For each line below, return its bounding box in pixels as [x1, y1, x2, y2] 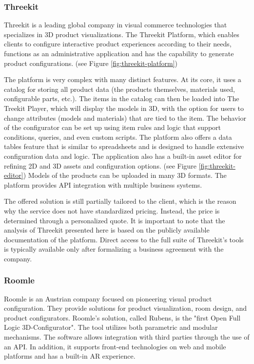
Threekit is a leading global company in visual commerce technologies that [4, 20, 227, 30]
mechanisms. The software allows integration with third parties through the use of [4, 332, 250, 342]
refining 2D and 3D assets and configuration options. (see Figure [4, 160, 197, 171]
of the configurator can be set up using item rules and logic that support [4, 122, 221, 132]
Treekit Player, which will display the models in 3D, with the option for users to [4, 103, 244, 113]
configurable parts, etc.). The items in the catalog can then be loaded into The [4, 93, 239, 104]
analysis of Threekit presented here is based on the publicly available [4, 225, 210, 235]
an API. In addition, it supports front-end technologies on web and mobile [4, 341, 226, 351]
